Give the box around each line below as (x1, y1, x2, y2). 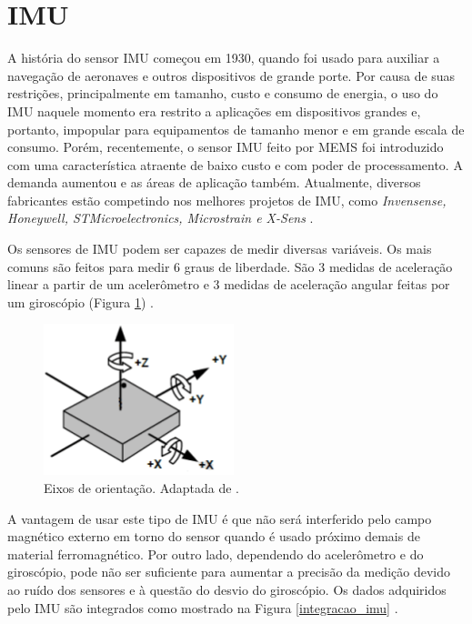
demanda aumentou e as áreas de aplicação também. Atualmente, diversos (7, 173, 421, 192)
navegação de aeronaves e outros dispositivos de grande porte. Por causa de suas (7, 65, 456, 85)
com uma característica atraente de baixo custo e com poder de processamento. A (7, 155, 463, 174)
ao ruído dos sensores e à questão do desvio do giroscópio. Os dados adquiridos (7, 580, 447, 599)
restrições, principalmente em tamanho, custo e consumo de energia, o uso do (7, 84, 438, 103)
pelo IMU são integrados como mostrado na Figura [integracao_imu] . (7, 598, 398, 617)
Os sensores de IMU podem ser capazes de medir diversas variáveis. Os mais (7, 239, 432, 258)
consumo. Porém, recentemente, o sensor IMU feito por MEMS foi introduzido (7, 137, 444, 156)
